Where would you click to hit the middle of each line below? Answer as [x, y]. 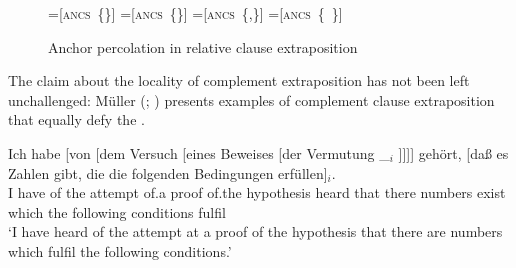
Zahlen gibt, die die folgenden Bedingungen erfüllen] [168, 172]
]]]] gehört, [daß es [453, 152]
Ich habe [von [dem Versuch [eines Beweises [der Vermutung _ [199, 152]
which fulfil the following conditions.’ [120, 250]
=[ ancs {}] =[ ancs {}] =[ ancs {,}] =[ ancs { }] [195, 13]
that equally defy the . [76, 119]
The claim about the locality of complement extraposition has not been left [239, 80]
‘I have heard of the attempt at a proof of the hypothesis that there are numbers [255, 231]
